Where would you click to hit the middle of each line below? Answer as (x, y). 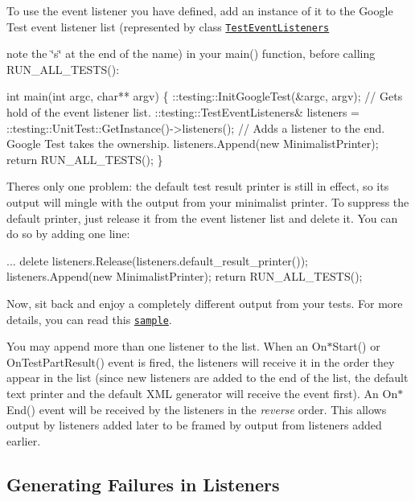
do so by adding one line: (68, 234)
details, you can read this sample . (89, 319)
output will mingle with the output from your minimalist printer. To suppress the (208, 202)
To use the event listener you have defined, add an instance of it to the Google (200, 10)
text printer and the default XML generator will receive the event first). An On (202, 393)
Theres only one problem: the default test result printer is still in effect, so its (198, 186)
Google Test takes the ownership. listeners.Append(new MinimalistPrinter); (193, 144)
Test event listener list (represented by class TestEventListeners (168, 26)
